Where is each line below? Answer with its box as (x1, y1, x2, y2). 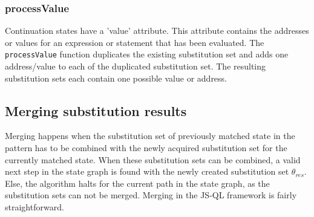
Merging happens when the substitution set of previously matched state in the (5, 129, 295, 142)
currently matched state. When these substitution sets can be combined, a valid (5, 153, 301, 166)
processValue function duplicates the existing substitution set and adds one (5, 48, 289, 60)
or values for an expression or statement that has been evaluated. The (5, 36, 264, 48)
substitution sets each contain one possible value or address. (5, 71, 227, 84)
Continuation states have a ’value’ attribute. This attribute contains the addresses (5, 24, 309, 37)
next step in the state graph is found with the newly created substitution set (5, 165, 289, 178)
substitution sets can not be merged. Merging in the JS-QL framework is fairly (5, 189, 297, 201)
